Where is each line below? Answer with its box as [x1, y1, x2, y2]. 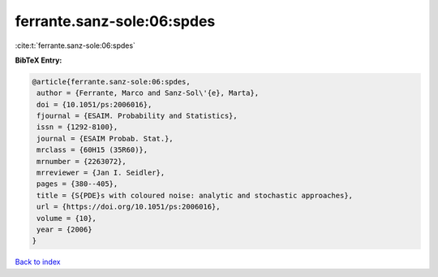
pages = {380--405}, [36, 180, 118, 188]
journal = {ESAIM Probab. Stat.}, [36, 134, 174, 143]
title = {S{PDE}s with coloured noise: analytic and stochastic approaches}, [36, 191, 353, 200]
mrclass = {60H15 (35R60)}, [36, 145, 148, 154]
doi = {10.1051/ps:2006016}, [36, 100, 152, 109]
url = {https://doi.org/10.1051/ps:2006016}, [36, 202, 221, 211]
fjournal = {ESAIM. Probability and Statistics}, [36, 111, 238, 121]
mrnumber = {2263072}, [36, 157, 127, 166]
